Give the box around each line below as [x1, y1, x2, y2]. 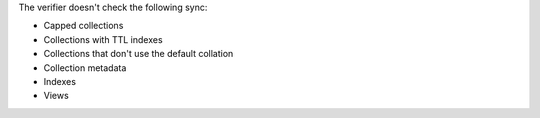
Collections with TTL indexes [43, 33, 164, 45]
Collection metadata [43, 61, 127, 74]
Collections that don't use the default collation [43, 48, 234, 60]
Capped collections [43, 20, 124, 32]
